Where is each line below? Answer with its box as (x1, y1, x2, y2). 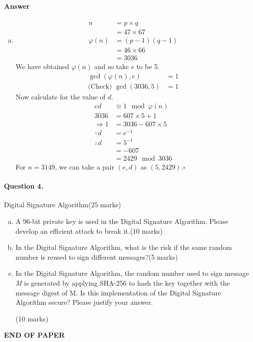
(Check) (88, 83, 112, 90)
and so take (94, 61, 129, 71)
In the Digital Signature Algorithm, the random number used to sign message (15, 268, 249, 278)
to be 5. (136, 61, 160, 71)
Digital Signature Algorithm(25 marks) (4, 199, 121, 210)
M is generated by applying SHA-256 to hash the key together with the (15, 277, 230, 288)
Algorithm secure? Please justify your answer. (15, 297, 153, 307)
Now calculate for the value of (15, 91, 105, 101)
